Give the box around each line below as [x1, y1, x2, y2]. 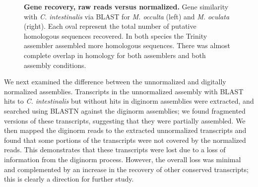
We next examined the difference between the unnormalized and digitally [4, 76, 226, 87]
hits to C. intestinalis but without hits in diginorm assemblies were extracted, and [4, 96, 254, 106]
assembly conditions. [24, 60, 86, 70]
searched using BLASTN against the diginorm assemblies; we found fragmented [4, 105, 246, 116]
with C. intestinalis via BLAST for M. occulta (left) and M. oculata [24, 11, 230, 21]
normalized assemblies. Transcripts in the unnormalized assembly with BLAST [4, 86, 244, 96]
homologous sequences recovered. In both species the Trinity [24, 30, 207, 41]
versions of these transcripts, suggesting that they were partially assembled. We [4, 115, 246, 125]
